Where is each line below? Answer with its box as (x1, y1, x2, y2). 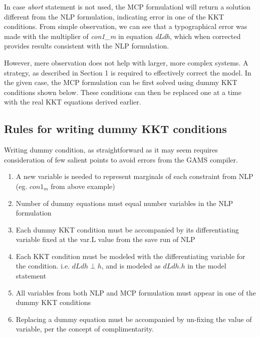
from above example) (51, 180, 115, 191)
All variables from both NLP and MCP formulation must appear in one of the (16, 287, 256, 297)
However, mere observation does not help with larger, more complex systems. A (4, 57, 248, 67)
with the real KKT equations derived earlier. (4, 96, 141, 107)
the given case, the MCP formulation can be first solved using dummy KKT (4, 77, 237, 87)
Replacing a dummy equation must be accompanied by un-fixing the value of (16, 313, 252, 324)
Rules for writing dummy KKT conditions (4, 121, 227, 136)
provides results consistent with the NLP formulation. (4, 40, 169, 51)
